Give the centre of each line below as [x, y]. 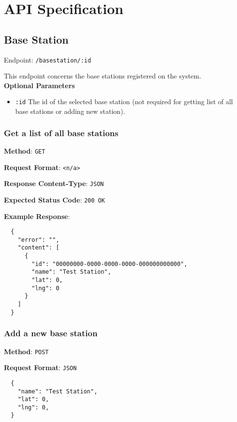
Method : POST [26, 351]
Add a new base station [51, 333]
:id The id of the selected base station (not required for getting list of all [124, 102]
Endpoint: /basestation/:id [48, 59]
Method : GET [25, 150]
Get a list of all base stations [61, 133]
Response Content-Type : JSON [54, 183]
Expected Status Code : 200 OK [54, 199]
